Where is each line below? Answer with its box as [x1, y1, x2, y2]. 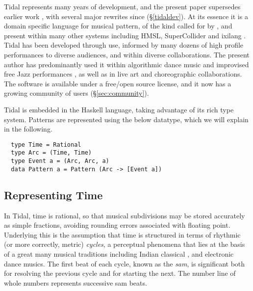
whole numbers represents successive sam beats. [4, 277, 147, 288]
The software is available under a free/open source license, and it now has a [4, 78, 231, 88]
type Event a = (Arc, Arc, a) [11, 158, 109, 165]
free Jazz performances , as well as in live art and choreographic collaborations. [4, 69, 242, 79]
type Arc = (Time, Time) [11, 149, 92, 157]
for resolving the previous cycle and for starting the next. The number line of [4, 268, 236, 278]
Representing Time [4, 187, 103, 202]
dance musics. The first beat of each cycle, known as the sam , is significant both [4, 258, 245, 268]
